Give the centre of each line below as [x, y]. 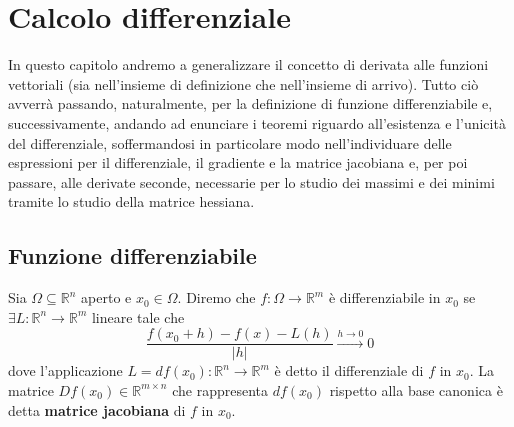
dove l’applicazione [65, 370]
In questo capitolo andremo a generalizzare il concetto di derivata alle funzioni [248, 64]
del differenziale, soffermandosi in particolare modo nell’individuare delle [230, 142]
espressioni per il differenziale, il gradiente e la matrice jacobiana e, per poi [238, 162]
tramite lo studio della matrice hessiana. [131, 201]
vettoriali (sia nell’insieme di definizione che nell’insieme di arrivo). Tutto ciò [243, 83]
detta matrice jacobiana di [97, 409]
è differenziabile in [384, 297]
